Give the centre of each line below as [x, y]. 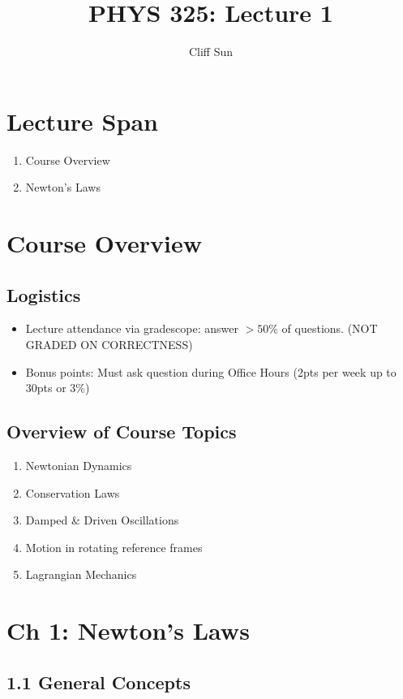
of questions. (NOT [330, 328]
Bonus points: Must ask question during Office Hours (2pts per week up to [211, 371]
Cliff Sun [211, 52]
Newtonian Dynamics [79, 465]
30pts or [46, 388]
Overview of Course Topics [122, 431]
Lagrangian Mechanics [81, 574]
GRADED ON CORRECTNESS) [109, 345]
